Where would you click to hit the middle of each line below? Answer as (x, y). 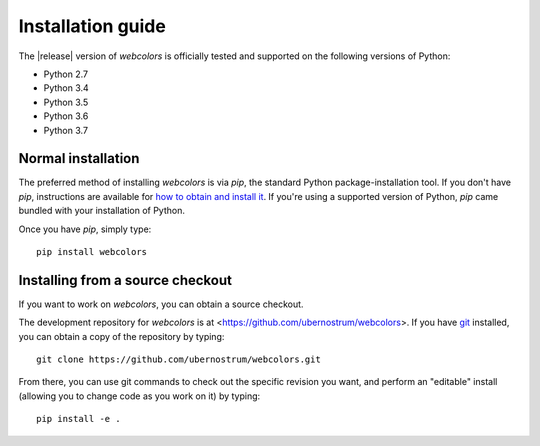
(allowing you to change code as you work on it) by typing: (139, 396)
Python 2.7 (66, 74)
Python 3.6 (66, 116)
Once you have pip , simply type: (85, 229)
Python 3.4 (66, 88)
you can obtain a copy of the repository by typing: (121, 336)
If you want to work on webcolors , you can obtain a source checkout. (161, 304)
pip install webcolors (92, 251)
